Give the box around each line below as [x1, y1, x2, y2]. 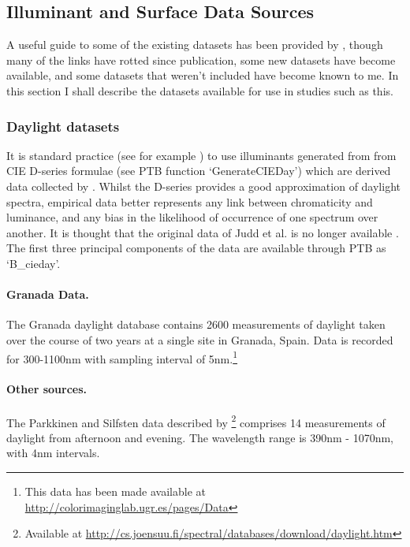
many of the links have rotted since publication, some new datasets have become [6, 51, 396, 68]
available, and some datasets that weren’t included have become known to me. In [6, 67, 399, 84]
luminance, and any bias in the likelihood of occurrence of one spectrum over [6, 209, 378, 225]
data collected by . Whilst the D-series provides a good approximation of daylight [6, 177, 401, 194]
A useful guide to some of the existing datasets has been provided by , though [6, 36, 383, 53]
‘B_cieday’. [6, 255, 61, 271]
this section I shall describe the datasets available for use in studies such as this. [6, 82, 393, 99]
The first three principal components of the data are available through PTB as [6, 240, 386, 256]
